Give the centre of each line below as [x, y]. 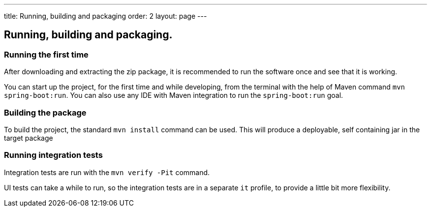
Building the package [45, 112]
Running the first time [46, 54]
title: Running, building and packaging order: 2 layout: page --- [106, 16]
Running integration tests [53, 155]
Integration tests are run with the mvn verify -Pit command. [107, 172]
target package [29, 138]
